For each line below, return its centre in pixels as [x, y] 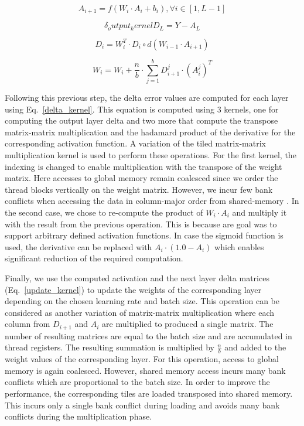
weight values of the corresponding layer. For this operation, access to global [142, 359]
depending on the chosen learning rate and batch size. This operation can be [142, 301]
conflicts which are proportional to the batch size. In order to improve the [137, 382]
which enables [239, 246]
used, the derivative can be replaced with [78, 246]
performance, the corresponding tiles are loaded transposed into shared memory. [149, 393]
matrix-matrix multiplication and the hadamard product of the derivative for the [150, 132]
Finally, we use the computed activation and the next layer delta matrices [137, 277]
